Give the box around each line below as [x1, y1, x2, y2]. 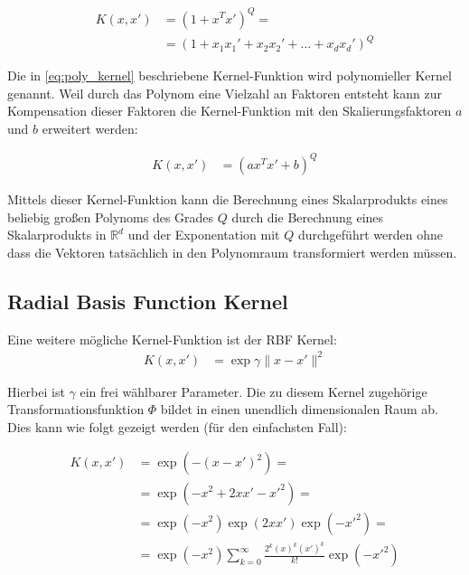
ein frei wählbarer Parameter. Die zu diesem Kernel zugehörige [80, 382, 427, 401]
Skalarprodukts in [7, 225, 107, 244]
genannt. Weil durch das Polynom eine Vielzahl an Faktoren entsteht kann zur [7, 83, 442, 102]
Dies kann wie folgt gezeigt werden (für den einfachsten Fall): [7, 417, 347, 436]
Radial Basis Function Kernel [7, 287, 288, 315]
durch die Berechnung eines [231, 207, 384, 226]
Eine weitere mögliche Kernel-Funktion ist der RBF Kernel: [7, 329, 337, 348]
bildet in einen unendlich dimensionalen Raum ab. [160, 400, 438, 419]
